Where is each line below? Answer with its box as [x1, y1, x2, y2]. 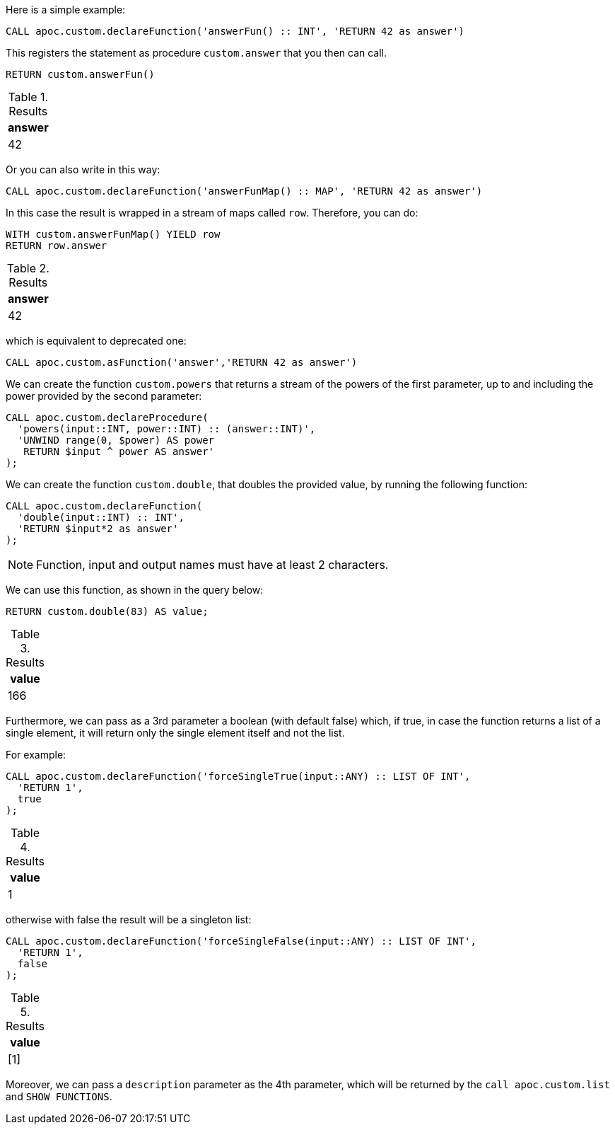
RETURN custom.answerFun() [6, 69, 155, 80]
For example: [6, 749, 66, 761]
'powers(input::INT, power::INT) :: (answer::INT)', [17, 423, 316, 434]
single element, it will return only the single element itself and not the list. [6, 727, 345, 739]
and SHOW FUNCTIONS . [6, 1090, 112, 1102]
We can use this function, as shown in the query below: [6, 584, 264, 596]
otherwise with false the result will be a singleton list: [6, 913, 252, 926]
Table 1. [8, 90, 49, 104]
